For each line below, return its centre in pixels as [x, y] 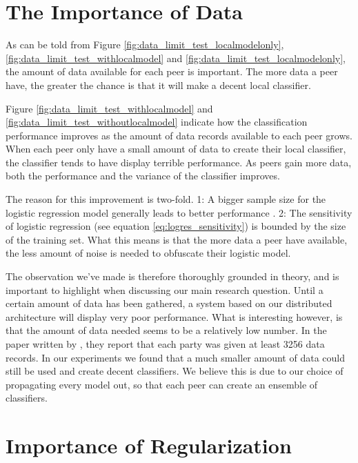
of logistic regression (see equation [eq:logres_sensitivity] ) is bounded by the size [176, 226]
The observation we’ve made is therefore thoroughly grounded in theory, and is [172, 276]
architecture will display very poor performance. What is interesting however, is [174, 316]
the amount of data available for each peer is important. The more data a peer [172, 71]
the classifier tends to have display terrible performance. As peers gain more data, [179, 162]
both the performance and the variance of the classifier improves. [143, 176]
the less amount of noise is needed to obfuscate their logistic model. [148, 253]
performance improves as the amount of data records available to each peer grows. [179, 135]
